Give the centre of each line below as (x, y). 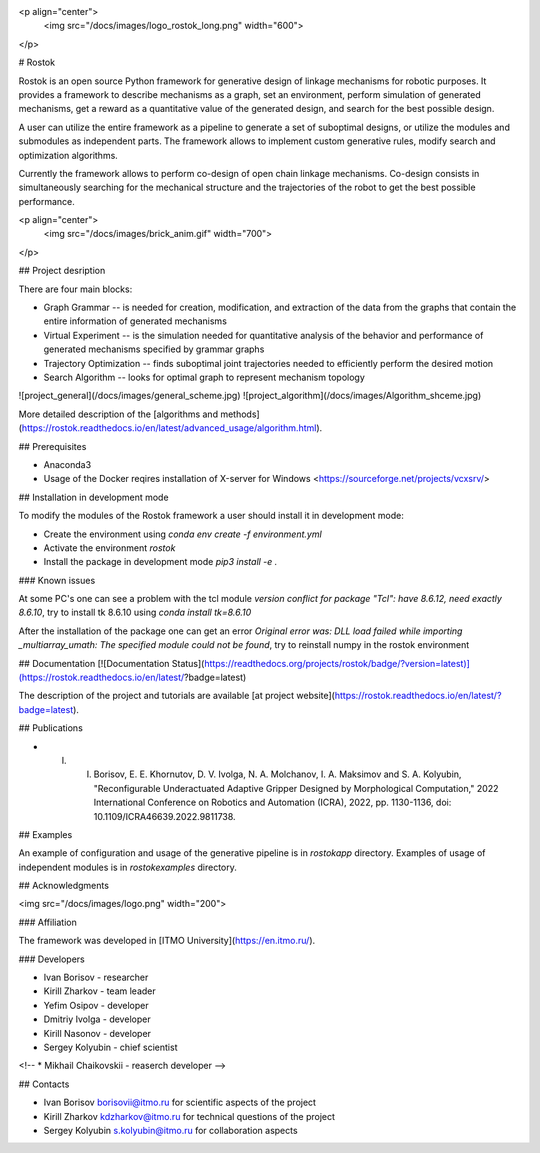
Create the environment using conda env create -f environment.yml (182, 534)
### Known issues (57, 580)
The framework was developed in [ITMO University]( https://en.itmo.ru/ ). (167, 941)
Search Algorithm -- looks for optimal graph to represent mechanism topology (204, 377)
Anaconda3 (67, 464)
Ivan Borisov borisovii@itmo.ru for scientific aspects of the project (180, 1102)
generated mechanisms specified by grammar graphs (154, 349)
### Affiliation (47, 922)
